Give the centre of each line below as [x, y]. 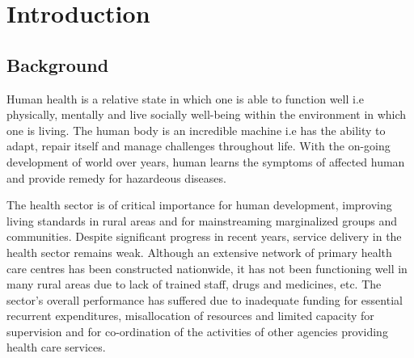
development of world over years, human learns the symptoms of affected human [206, 161]
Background [58, 64]
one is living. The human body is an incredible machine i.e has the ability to [196, 130]
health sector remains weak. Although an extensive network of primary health [199, 252]
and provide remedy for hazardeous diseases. [116, 177]
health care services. [56, 347]
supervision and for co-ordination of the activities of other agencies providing [197, 331]
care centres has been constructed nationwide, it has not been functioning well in [207, 268]
